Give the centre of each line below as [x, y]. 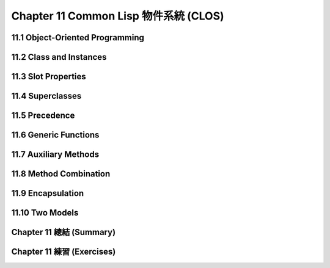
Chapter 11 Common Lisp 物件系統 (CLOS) [118, 16]
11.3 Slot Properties [49, 77]
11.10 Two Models [45, 213]
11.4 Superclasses [46, 96]
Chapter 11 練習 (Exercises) [64, 252]
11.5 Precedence [43, 116]
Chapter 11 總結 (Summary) [64, 232]
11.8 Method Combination [61, 174]
